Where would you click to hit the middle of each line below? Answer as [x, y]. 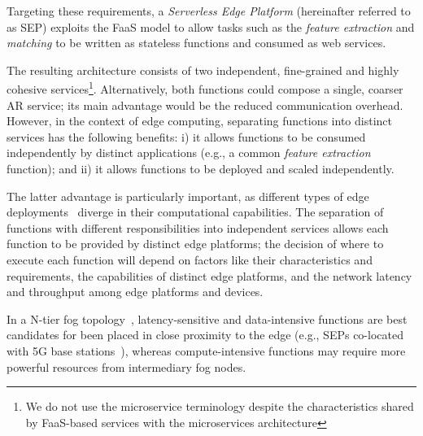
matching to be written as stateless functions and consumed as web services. [196, 43]
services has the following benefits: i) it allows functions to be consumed [186, 136]
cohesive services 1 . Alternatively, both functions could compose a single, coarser [205, 88]
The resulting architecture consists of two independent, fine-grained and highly [203, 70]
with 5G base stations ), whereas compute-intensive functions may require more [206, 350]
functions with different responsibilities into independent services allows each [198, 227]
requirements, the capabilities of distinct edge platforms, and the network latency [209, 275]
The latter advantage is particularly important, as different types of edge [188, 196]
